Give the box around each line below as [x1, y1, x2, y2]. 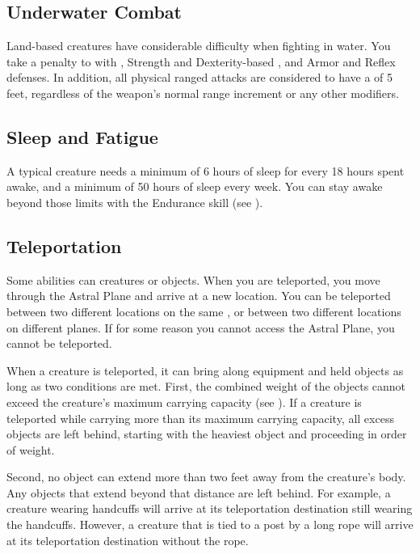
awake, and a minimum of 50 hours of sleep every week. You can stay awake [6, 178, 383, 195]
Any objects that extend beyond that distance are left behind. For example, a [6, 484, 391, 501]
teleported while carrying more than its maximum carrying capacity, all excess [6, 409, 394, 426]
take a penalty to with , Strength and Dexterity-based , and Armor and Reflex [6, 53, 396, 70]
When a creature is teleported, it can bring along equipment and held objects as [6, 362, 404, 378]
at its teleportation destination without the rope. [6, 531, 249, 548]
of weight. [6, 441, 55, 458]
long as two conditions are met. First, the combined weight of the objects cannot [6, 378, 406, 395]
